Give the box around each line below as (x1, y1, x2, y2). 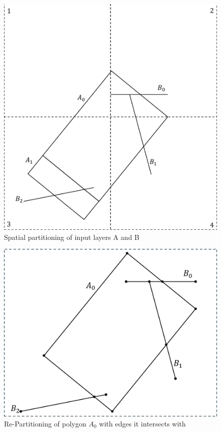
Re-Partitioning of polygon (4, 418, 86, 428)
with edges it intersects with (99, 418, 186, 428)
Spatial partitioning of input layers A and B (4, 231, 140, 242)
